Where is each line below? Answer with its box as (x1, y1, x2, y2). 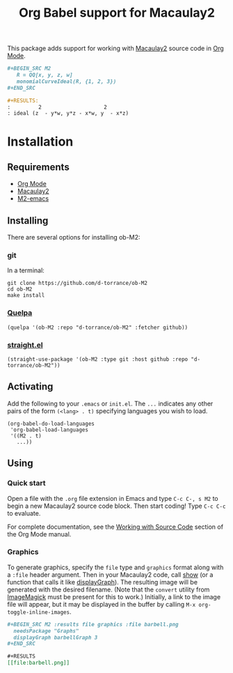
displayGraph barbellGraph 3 (13, 634, 98, 641)
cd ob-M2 (7, 286, 33, 293)
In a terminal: (7, 266, 45, 274)
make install (7, 292, 45, 299)
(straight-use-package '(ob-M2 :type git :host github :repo (7, 356, 188, 363)
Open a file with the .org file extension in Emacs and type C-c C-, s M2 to (7, 494, 218, 502)
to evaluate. (7, 509, 41, 517)
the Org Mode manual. (7, 529, 72, 538)
